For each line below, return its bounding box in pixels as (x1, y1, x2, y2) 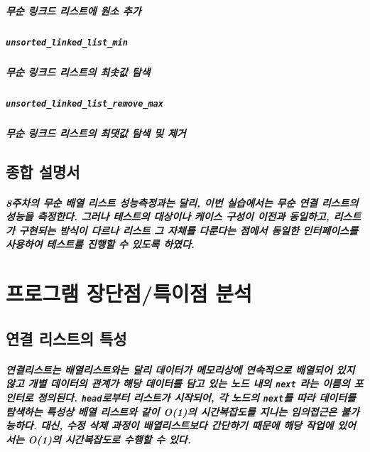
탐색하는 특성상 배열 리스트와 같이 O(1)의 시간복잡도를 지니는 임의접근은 (6, 404, 337, 419)
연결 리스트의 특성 (6, 327, 127, 349)
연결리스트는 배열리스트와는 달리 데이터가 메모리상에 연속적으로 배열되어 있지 (6, 362, 355, 377)
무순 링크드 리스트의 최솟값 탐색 (6, 64, 151, 79)
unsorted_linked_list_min (6, 37, 128, 48)
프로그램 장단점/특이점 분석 (6, 279, 252, 308)
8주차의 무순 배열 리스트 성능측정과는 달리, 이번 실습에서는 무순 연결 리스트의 (6, 195, 359, 210)
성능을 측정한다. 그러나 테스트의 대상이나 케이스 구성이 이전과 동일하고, (6, 209, 330, 224)
